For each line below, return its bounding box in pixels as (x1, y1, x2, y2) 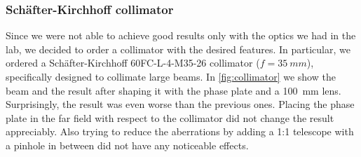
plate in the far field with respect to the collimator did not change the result (6, 110, 334, 125)
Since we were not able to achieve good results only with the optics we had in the (6, 28, 356, 43)
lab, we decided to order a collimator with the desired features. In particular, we (6, 41, 350, 56)
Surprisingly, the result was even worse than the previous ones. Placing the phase (6, 97, 355, 111)
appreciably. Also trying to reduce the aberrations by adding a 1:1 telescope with (6, 124, 354, 139)
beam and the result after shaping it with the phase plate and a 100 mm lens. (6, 83, 341, 97)
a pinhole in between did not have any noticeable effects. (6, 137, 249, 152)
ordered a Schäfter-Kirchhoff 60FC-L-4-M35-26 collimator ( (6, 55, 260, 70)
